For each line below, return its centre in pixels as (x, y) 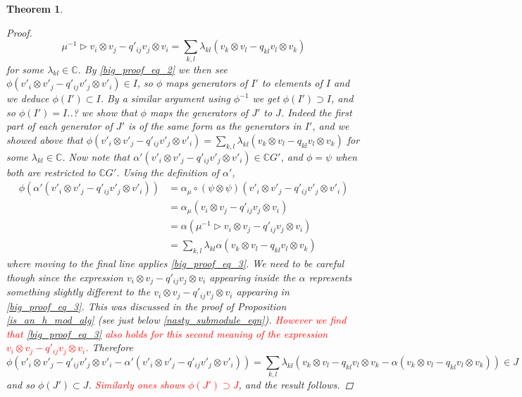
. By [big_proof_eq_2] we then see (153, 69)
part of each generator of (60, 126)
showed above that (45, 139)
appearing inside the (253, 277)
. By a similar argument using (165, 98)
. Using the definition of (168, 172)
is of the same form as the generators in (215, 126)
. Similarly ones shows (137, 385)
